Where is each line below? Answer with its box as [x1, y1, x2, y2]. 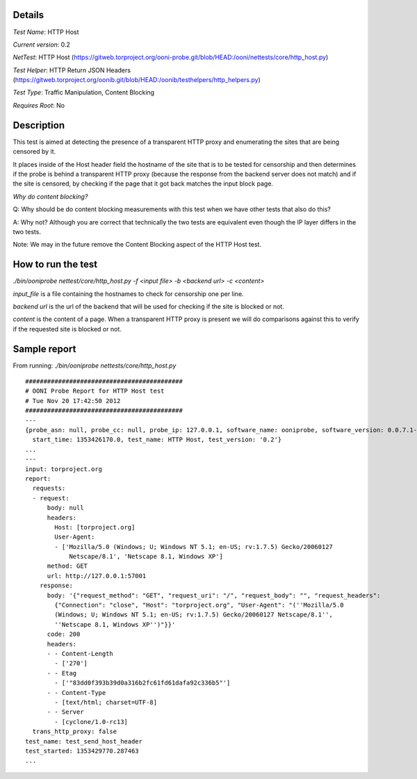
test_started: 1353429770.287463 [25, 747, 139, 755]
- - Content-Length [47, 650, 114, 657]
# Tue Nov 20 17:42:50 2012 [25, 397, 121, 404]
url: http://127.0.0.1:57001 [47, 572, 147, 580]
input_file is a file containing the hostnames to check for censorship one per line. [13, 289, 244, 298]
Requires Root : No [13, 101, 65, 109]
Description [13, 119, 65, 131]
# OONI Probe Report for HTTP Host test [25, 387, 165, 395]
